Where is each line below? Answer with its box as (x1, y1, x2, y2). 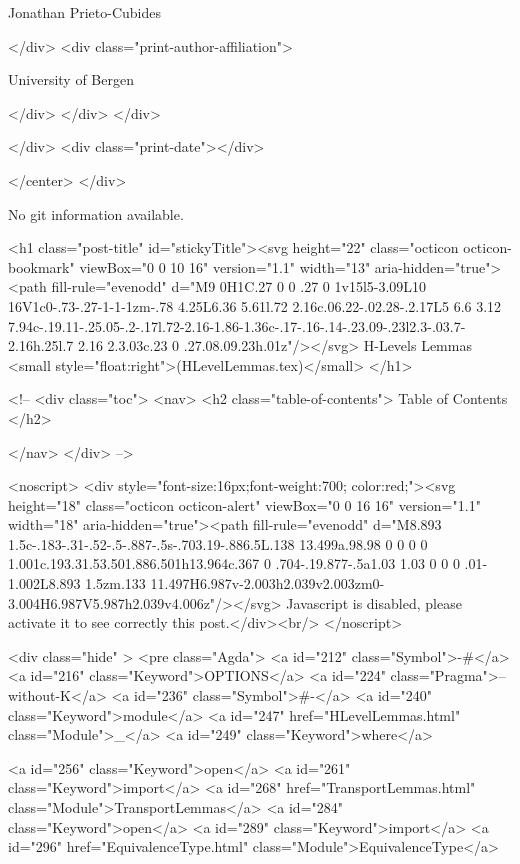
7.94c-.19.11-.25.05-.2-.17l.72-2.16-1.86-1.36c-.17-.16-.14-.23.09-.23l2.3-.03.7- (8, 315, 466, 336)
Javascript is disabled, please (286, 592, 462, 613)
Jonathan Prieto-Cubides (8, 2, 161, 22)
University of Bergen (8, 69, 134, 90)
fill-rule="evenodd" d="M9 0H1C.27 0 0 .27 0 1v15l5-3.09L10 (51, 276, 427, 297)
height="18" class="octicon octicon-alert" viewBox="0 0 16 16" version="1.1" (8, 494, 481, 515)
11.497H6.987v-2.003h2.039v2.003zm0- (150, 573, 385, 594)
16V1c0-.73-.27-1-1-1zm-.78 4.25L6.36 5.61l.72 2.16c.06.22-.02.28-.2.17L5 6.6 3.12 (8, 295, 502, 316)
